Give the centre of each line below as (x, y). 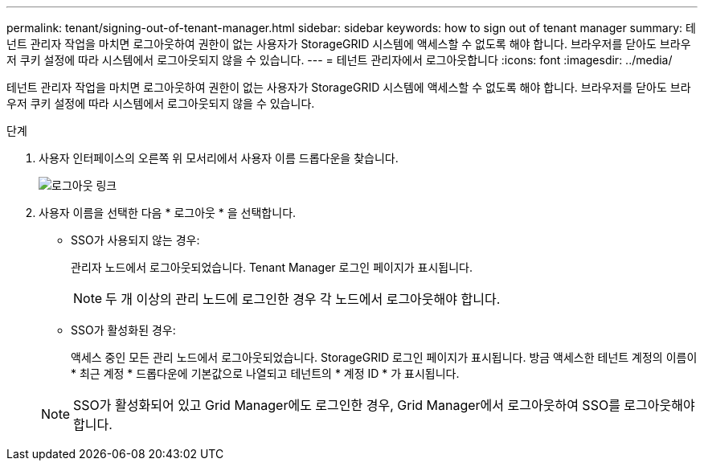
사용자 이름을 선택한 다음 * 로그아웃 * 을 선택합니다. (168, 213)
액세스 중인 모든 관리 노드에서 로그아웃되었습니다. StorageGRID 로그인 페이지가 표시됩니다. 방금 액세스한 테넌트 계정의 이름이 (384, 357)
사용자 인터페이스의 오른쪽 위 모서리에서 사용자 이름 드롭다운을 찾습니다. (219, 158)
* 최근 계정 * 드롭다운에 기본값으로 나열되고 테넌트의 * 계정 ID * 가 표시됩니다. (265, 373)
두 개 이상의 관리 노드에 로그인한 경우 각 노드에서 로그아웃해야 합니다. (303, 299)
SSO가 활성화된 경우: (123, 330)
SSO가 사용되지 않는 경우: (135, 240)
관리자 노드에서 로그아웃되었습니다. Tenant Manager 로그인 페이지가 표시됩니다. (272, 267)
